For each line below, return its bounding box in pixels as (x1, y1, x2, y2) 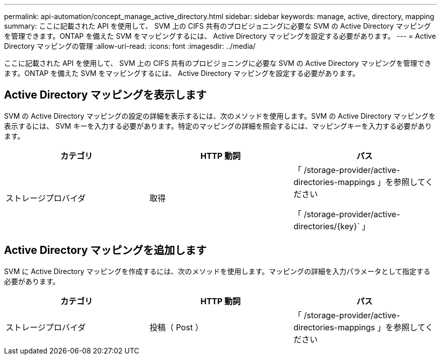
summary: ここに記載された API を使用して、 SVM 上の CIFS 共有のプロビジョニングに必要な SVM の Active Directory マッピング (4, 22, 431, 30)
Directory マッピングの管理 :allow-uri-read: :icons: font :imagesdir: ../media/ (4, 42, 256, 50)
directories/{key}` (293, 221, 360, 231)
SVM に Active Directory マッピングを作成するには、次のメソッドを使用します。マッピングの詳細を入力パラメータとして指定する (4, 266, 431, 276)
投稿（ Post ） (149, 322, 203, 332)
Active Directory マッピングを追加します (4, 244, 207, 257)
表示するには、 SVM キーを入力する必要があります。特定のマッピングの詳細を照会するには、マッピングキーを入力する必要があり (4, 121, 432, 130)
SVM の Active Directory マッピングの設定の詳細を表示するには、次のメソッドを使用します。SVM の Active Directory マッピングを (4, 111, 436, 120)
